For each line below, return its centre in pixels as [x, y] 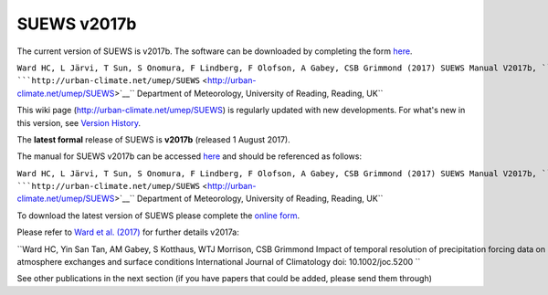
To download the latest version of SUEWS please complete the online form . [158, 216]
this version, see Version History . [79, 122]
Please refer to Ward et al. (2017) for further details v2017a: [128, 232]
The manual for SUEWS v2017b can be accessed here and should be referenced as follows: [190, 156]
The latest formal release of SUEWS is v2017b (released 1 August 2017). [154, 139]
